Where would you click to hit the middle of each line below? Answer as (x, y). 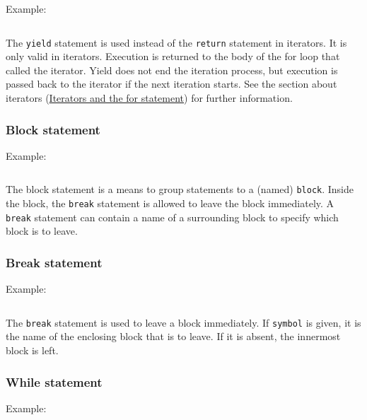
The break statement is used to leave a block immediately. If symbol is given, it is (183, 322)
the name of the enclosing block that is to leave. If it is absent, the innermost (173, 336)
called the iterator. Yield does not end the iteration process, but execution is (172, 70)
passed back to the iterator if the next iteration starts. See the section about (171, 84)
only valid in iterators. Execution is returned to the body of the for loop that (173, 56)
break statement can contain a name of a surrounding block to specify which (172, 217)
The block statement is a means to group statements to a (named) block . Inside (180, 189)
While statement (54, 381)
